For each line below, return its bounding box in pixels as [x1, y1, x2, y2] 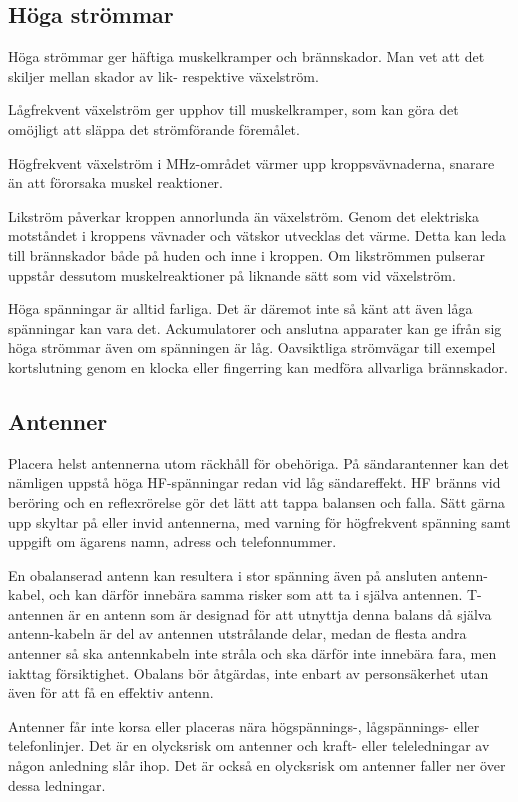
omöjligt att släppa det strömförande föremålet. [8, 118, 300, 139]
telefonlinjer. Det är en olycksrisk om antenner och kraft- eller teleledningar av [8, 735, 490, 756]
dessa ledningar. [8, 774, 106, 795]
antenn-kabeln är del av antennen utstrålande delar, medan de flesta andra [8, 623, 467, 644]
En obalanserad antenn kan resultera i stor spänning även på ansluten [8, 564, 437, 585]
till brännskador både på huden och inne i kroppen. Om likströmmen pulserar [8, 244, 485, 265]
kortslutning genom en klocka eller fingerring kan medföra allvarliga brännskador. [8, 356, 508, 377]
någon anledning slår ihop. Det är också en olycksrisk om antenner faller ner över [8, 755, 506, 776]
